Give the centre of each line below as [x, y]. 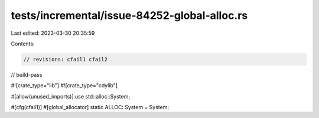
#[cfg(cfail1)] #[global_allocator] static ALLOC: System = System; [90, 107]
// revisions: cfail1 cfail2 [66, 59]
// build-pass [27, 74]
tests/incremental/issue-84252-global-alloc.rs [129, 15]
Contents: [23, 44]
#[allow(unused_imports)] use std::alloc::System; [70, 96]
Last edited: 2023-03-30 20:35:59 [53, 33]
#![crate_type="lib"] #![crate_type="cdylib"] [64, 86]
